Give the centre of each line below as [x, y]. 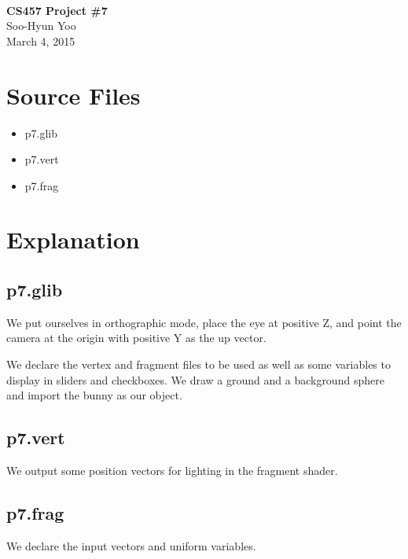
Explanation [73, 239]
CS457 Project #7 [57, 10]
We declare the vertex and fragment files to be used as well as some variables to [198, 364]
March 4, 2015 [41, 40]
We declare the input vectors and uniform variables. [131, 545]
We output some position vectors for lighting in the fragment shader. [172, 471]
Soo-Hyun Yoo [41, 26]
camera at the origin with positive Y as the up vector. [136, 338]
